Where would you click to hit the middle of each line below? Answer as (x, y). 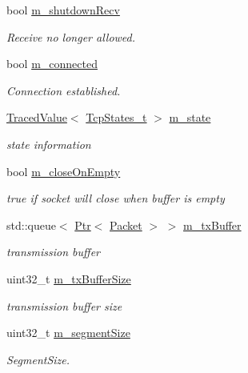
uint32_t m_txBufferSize (69, 278)
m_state (190, 117)
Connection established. (64, 90)
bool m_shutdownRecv (63, 10)
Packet (126, 225)
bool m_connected (52, 64)
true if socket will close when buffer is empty (116, 198)
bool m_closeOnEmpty (64, 171)
